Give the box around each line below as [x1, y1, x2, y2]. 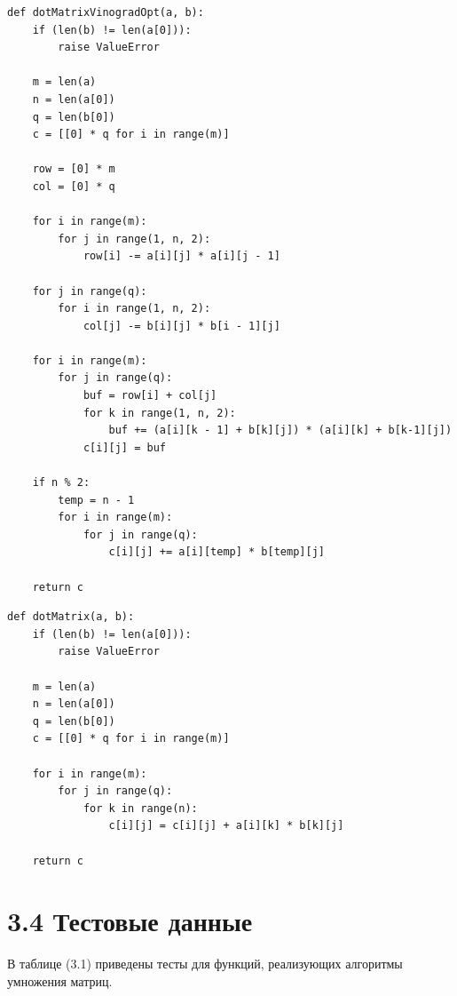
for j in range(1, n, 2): [58, 232, 211, 245]
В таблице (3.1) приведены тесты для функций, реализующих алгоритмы [7, 954, 403, 973]
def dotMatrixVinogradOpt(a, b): [7, 6, 204, 19]
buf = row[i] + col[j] [83, 389, 217, 402]
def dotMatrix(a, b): [7, 610, 135, 624]
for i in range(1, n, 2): [58, 302, 211, 315]
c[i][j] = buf [83, 441, 166, 454]
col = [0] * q [32, 179, 115, 193]
